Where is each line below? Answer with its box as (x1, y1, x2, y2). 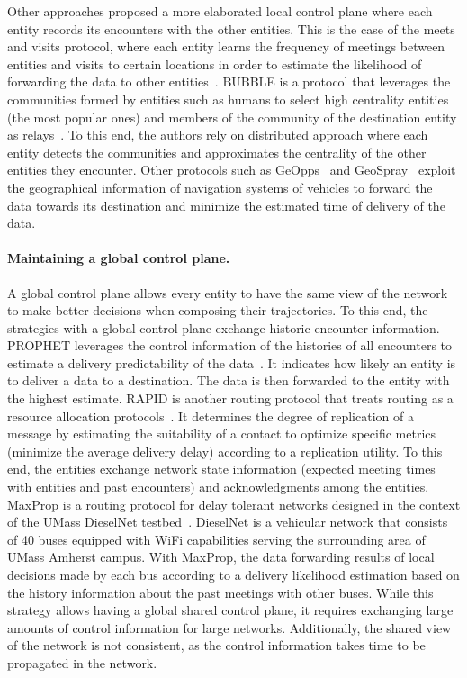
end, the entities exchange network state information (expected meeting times (7, 459, 436, 478)
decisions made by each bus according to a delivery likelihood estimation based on (7, 565, 460, 584)
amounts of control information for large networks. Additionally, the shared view (7, 618, 452, 637)
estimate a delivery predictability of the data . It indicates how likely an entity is (7, 353, 456, 372)
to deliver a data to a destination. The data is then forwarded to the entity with (7, 371, 450, 390)
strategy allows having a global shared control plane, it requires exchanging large (7, 601, 454, 619)
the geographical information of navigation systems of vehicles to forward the (7, 177, 433, 196)
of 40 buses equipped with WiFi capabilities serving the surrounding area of (7, 529, 426, 548)
